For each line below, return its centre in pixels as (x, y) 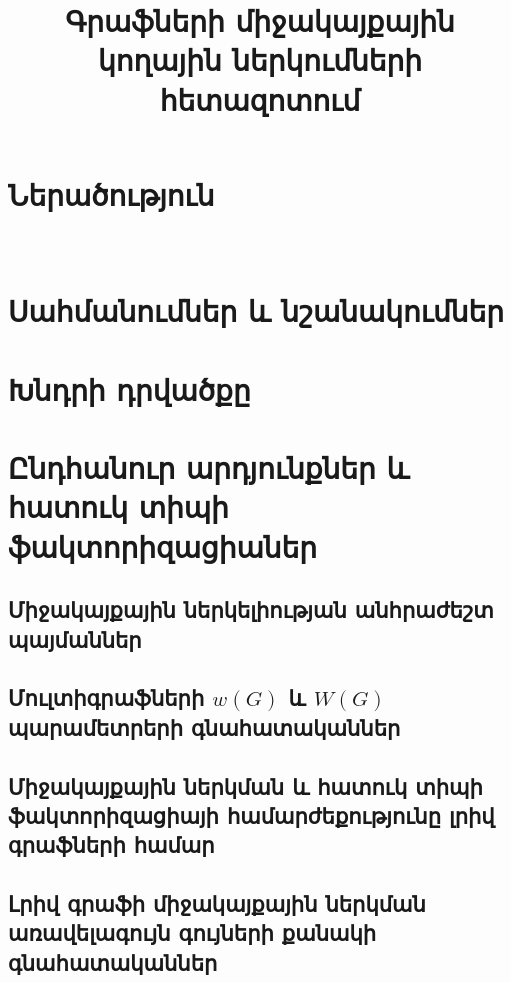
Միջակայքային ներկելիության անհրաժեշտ (251, 609)
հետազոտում (260, 98)
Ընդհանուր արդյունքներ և (209, 467)
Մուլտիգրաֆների (106, 697)
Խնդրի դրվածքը (129, 388)
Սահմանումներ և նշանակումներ (256, 310)
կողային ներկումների (260, 59)
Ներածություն (111, 193)
